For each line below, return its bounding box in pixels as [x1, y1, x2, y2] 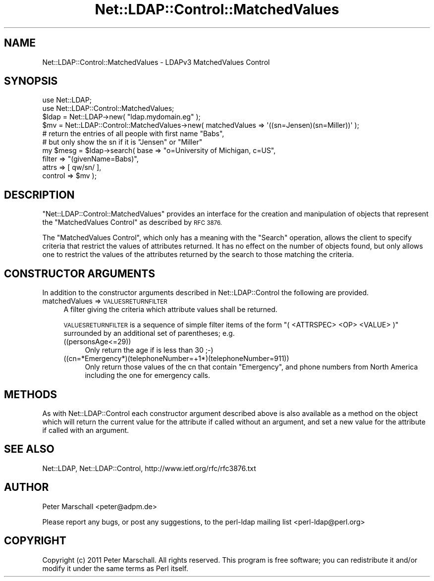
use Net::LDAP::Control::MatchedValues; [42, 104, 174, 113]
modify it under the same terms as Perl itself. [42, 564, 188, 573]
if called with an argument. [42, 425, 129, 434]
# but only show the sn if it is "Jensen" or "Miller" [42, 138, 203, 147]
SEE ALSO [4, 443, 54, 456]
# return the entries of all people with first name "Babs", [42, 129, 224, 138]
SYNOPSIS [4, 75, 58, 88]
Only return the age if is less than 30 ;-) [85, 346, 214, 355]
